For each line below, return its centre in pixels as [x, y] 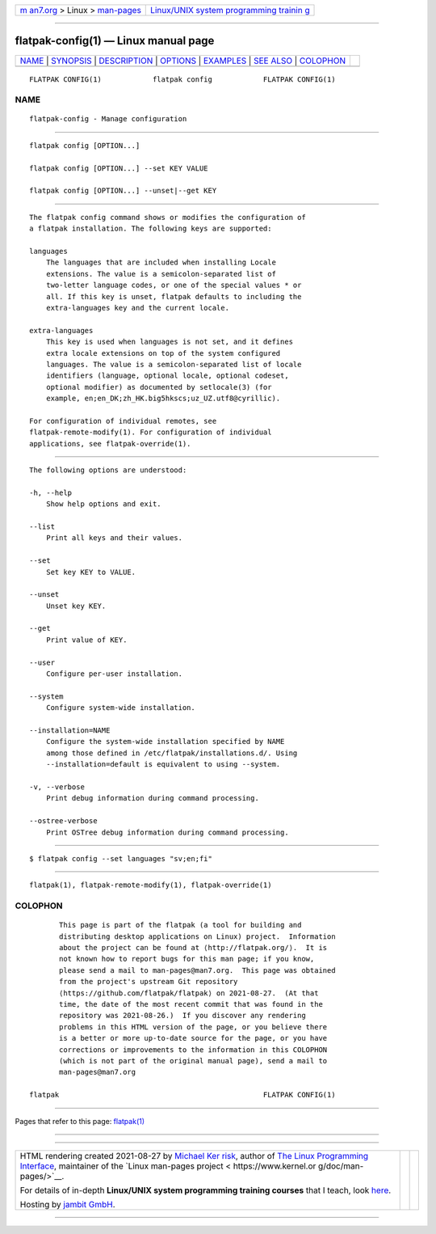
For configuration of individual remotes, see [123, 421]
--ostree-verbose [63, 821]
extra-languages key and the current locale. [138, 308]
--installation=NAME [70, 731]
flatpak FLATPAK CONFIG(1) [182, 1095]
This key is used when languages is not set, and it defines [170, 342]
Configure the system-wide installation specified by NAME [165, 742]
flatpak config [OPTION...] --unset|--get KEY [123, 191]
